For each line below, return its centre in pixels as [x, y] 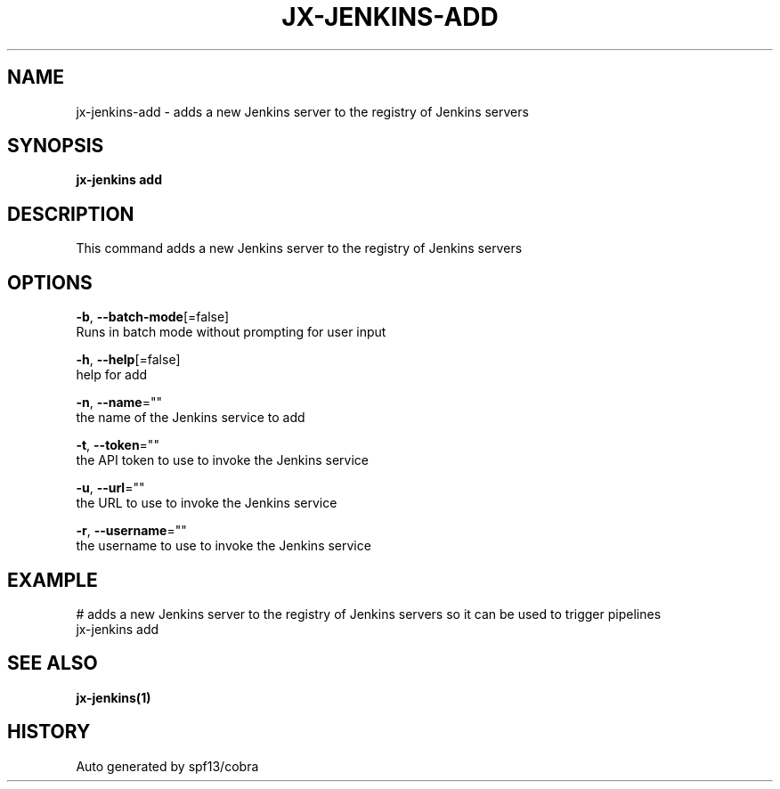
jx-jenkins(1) [114, 697]
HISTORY [49, 732]
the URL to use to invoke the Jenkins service [207, 503]
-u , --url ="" [110, 488]
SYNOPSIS [56, 146]
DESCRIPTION [71, 214]
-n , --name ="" [119, 403]
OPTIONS [50, 282]
